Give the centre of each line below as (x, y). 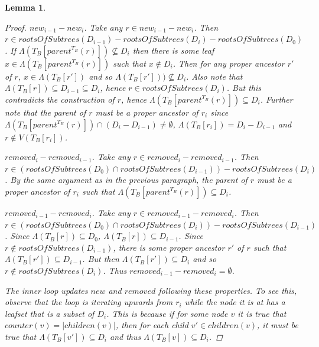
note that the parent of (45, 112)
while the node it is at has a (235, 302)
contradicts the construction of (60, 99)
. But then (101, 259)
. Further (276, 99)
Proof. (16, 27)
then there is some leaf (173, 50)
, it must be (278, 325)
